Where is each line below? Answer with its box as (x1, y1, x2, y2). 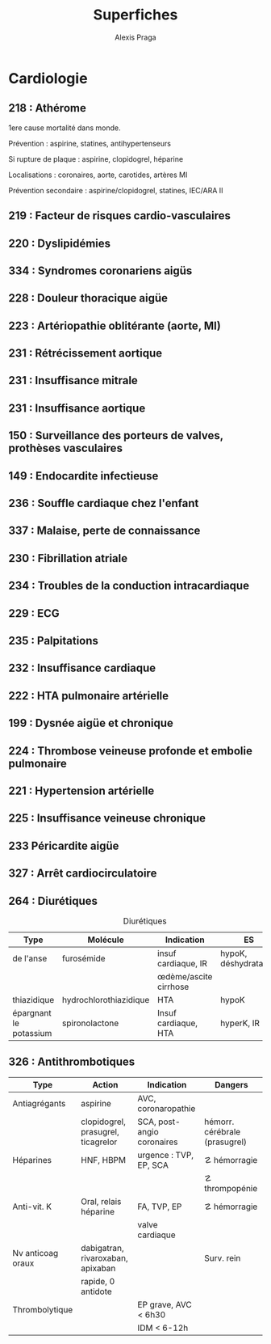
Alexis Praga (115, 32, 156, 42)
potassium (12, 1027, 52, 1038)
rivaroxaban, (80, 1252, 129, 1263)
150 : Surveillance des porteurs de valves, (8, 429, 223, 442)
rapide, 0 (80, 1275, 115, 1287)
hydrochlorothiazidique (61, 994, 150, 1005)
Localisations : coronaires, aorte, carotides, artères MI (8, 170, 188, 180)
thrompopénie (204, 1182, 258, 1194)
